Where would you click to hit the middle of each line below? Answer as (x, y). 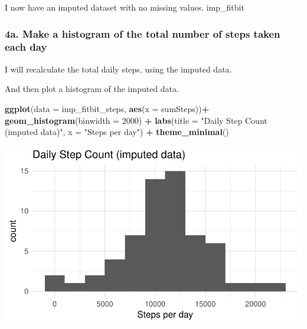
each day (26, 47)
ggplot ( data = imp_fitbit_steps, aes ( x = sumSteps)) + (107, 108)
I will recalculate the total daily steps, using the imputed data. (118, 69)
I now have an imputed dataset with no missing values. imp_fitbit (125, 7)
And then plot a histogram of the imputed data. (92, 89)
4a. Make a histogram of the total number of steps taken (143, 33)
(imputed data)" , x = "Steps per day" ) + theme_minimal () (117, 132)
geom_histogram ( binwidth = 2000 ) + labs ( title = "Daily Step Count (136, 120)
